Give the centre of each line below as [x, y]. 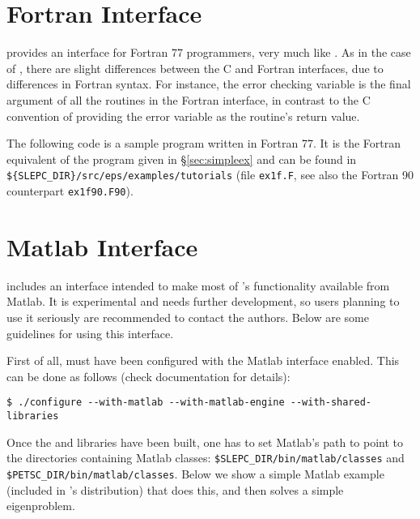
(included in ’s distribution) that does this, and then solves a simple [175, 489]
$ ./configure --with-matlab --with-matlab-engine [146, 403]
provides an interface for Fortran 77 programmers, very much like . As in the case [209, 52]
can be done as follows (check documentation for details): [148, 376]
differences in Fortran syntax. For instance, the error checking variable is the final [209, 84]
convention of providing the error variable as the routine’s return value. [183, 116]
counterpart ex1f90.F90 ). [70, 190]
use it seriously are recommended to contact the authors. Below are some [188, 317]
